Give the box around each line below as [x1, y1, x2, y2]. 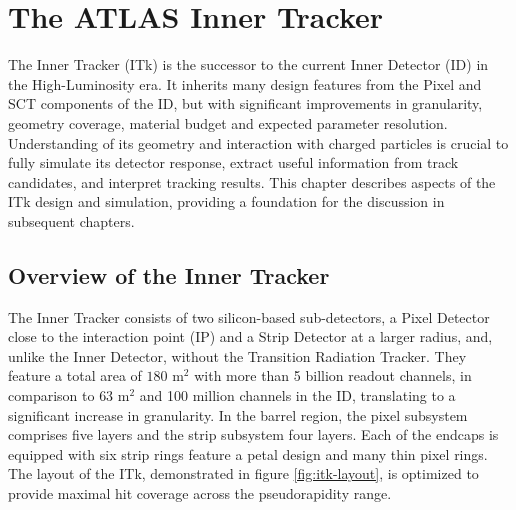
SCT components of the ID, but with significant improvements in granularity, [8, 93, 483, 114]
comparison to [8, 385, 95, 406]
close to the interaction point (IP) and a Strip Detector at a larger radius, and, [8, 326, 493, 347]
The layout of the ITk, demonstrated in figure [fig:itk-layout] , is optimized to [8, 463, 479, 484]
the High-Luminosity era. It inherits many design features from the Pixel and [8, 73, 482, 94]
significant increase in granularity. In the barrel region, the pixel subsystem [8, 404, 468, 425]
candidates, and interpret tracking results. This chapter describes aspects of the [8, 171, 496, 192]
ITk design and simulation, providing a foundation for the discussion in [8, 191, 445, 212]
